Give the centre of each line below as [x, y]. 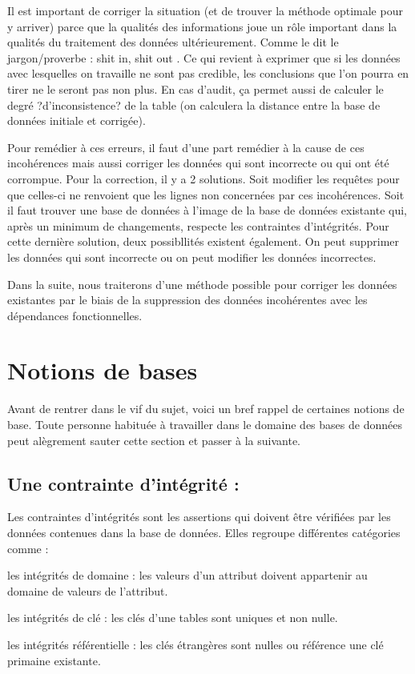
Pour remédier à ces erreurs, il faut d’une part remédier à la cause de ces [186, 147]
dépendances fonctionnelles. [75, 315]
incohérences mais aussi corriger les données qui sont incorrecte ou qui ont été [198, 163]
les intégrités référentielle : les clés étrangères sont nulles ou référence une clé [195, 644]
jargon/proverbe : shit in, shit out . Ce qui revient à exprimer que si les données [204, 57]
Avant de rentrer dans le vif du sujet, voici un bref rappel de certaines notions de [206, 409]
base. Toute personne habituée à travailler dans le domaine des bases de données [205, 424]
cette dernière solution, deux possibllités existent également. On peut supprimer [203, 241]
